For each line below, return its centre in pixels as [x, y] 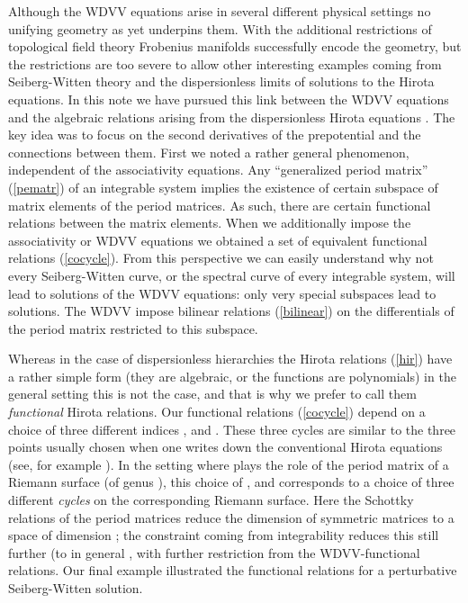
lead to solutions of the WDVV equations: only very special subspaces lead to [222, 293]
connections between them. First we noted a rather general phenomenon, [209, 152]
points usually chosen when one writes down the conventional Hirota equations [225, 447]
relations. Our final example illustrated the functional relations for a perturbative [233, 570]
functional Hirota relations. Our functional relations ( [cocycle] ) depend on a [217, 412]
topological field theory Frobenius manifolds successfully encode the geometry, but [235, 46]
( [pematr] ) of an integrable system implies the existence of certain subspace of [223, 187]
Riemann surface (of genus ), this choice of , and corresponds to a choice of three [231, 482]
